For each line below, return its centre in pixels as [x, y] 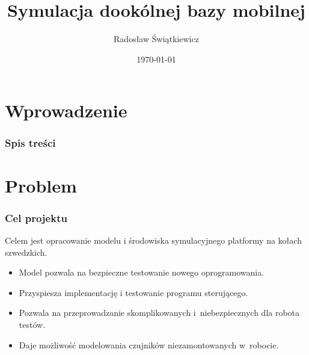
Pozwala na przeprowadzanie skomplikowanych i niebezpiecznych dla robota [159, 313]
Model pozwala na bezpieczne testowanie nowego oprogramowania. [142, 272]
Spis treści [30, 143]
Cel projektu [36, 218]
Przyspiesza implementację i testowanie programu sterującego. [133, 292]
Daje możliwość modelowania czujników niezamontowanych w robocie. [149, 344]
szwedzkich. [26, 252]
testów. [32, 324]
